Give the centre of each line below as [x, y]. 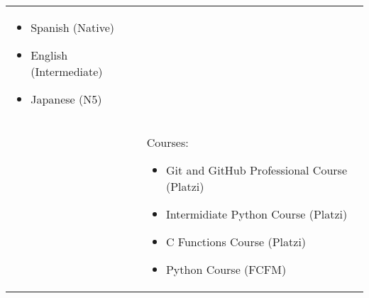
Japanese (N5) [66, 99]
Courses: [167, 142]
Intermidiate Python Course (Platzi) [257, 214]
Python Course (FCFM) [226, 269]
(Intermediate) [67, 71]
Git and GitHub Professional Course [256, 170]
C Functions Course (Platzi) [236, 242]
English [49, 55]
